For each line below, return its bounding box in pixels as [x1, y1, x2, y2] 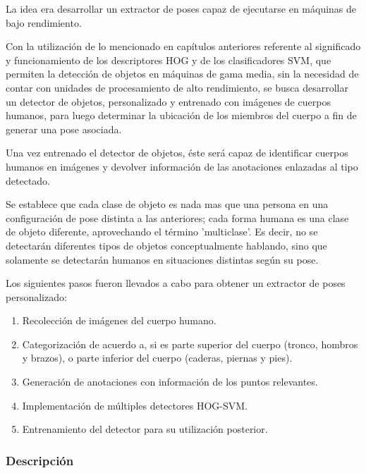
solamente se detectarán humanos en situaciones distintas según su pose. [6, 252, 319, 266]
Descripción [6, 451, 74, 469]
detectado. [6, 173, 50, 188]
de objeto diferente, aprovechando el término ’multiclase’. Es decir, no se [6, 224, 318, 239]
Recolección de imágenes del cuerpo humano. [22, 313, 216, 328]
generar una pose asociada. [6, 121, 122, 136]
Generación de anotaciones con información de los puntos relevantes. [22, 374, 318, 389]
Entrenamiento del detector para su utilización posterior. [22, 422, 268, 436]
